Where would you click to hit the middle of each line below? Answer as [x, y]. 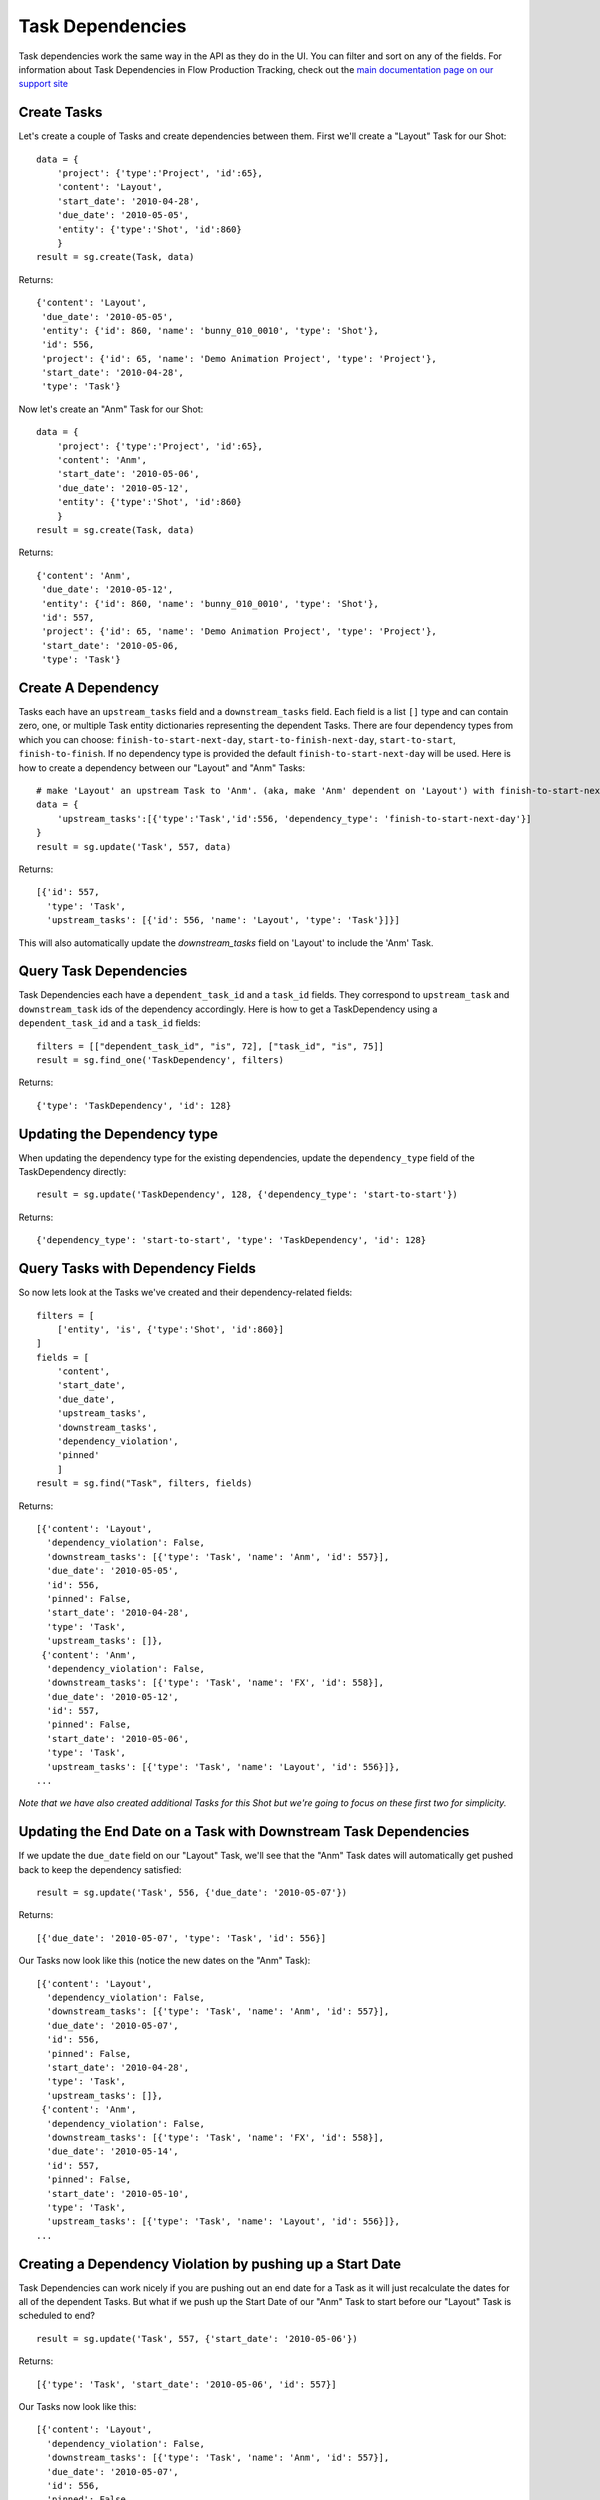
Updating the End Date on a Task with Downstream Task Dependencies [244, 1831]
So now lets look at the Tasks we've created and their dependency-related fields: [185, 1292]
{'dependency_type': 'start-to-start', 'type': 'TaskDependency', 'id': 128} [231, 1240]
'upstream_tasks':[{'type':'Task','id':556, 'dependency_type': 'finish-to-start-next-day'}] [294, 818]
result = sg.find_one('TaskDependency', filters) [160, 1059]
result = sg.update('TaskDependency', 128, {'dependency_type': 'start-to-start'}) [247, 1194]
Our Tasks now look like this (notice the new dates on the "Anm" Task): [164, 1961]
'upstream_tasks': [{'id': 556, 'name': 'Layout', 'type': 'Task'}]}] [223, 920]
